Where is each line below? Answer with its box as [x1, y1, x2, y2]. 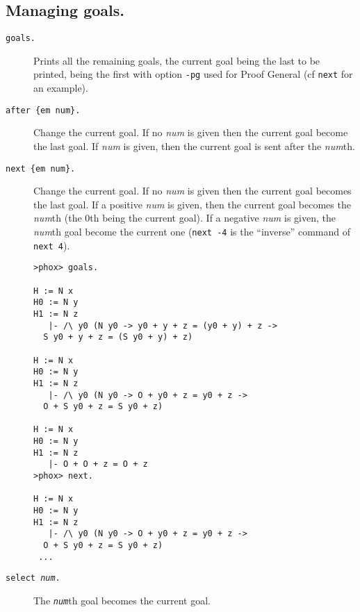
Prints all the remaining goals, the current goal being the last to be [33, 53, 320, 67]
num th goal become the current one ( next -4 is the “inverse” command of [33, 224, 350, 238]
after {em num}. [6, 105, 81, 115]
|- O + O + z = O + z [48, 459, 148, 470]
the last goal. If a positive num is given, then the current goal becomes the [33, 197, 351, 211]
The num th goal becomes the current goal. [33, 593, 211, 608]
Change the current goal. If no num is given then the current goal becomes [33, 183, 352, 198]
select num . [6, 573, 60, 584]
